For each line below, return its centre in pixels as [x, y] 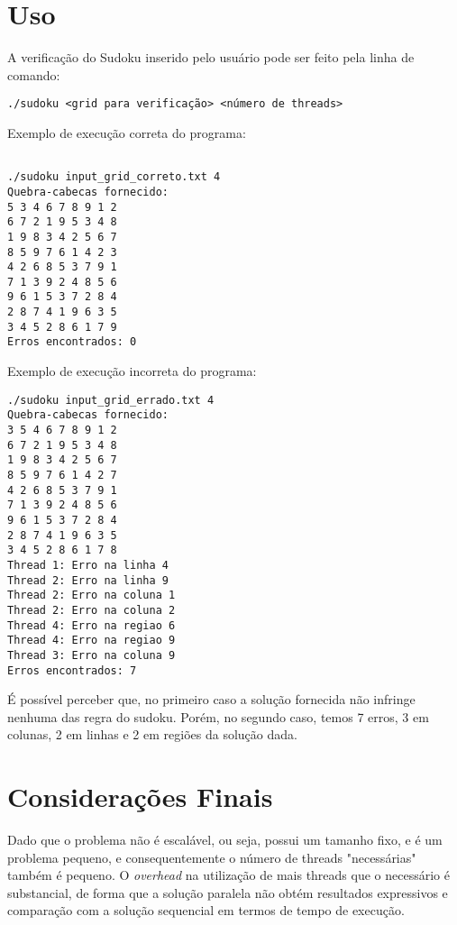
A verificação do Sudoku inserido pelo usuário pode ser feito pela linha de [211, 57]
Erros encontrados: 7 [72, 670]
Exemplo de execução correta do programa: [127, 132]
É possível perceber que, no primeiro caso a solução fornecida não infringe [211, 699]
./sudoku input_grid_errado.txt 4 [111, 400]
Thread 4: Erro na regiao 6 [91, 625]
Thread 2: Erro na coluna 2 [91, 610]
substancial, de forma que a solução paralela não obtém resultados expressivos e [228, 892]
